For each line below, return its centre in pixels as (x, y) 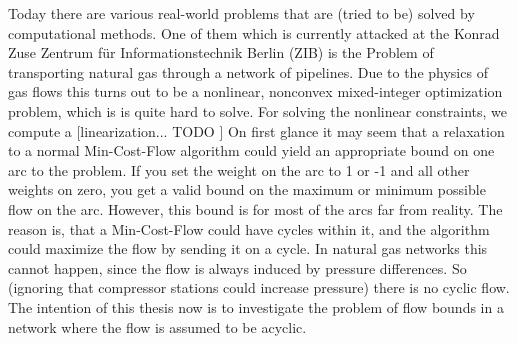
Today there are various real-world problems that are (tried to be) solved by (241, 13)
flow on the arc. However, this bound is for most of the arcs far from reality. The (255, 208)
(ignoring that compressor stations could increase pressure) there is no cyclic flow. (259, 287)
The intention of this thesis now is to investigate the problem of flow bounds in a (256, 306)
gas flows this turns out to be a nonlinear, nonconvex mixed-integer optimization (255, 91)
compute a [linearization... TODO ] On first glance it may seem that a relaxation (256, 130)
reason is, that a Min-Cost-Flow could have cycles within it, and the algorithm (249, 228)
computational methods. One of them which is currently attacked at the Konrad (254, 32)
